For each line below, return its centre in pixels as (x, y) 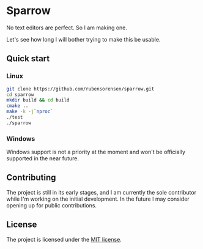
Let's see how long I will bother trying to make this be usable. (83, 39)
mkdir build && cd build (38, 100)
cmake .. (17, 106)
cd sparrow (20, 95)
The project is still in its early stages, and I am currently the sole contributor (102, 192)
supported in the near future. (43, 158)
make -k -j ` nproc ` (30, 112)
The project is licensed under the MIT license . (64, 239)
